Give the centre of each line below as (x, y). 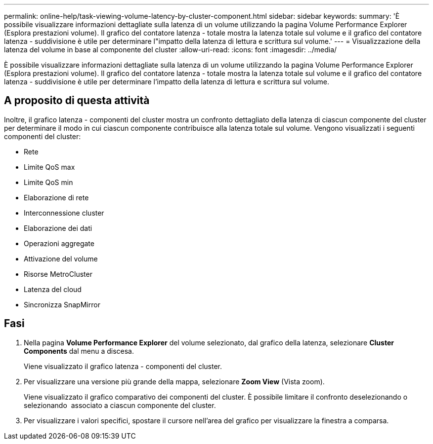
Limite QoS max (49, 167)
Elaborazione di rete (56, 197)
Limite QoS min (48, 182)
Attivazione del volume (61, 259)
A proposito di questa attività (77, 101)
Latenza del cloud (53, 289)
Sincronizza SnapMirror (62, 304)
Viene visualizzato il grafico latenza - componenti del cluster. (123, 366)
